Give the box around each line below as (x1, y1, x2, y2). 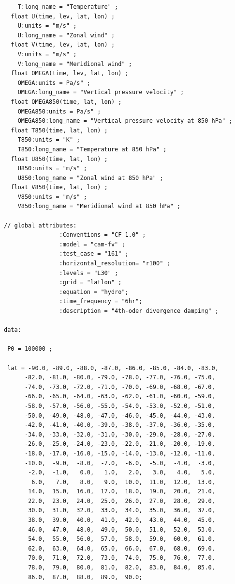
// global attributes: (4, 222, 77, 229)
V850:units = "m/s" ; (17, 193, 87, 200)
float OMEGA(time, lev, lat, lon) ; (11, 70, 129, 77)
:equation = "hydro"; (59, 288, 129, 295)
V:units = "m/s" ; (17, 50, 77, 58)
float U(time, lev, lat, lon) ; (11, 13, 115, 20)
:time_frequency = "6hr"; (59, 298, 143, 305)
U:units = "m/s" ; (17, 22, 77, 30)
